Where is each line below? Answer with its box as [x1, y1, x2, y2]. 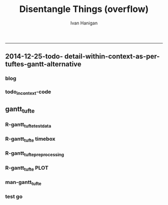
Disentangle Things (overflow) [19, 3, 149, 15]
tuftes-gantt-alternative [5, 60, 81, 68]
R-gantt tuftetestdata [5, 121, 51, 129]
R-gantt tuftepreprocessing [5, 150, 64, 158]
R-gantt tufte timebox [5, 136, 56, 143]
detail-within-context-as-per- [64, 52, 160, 61]
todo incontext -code [5, 88, 51, 96]
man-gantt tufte [5, 179, 41, 187]
